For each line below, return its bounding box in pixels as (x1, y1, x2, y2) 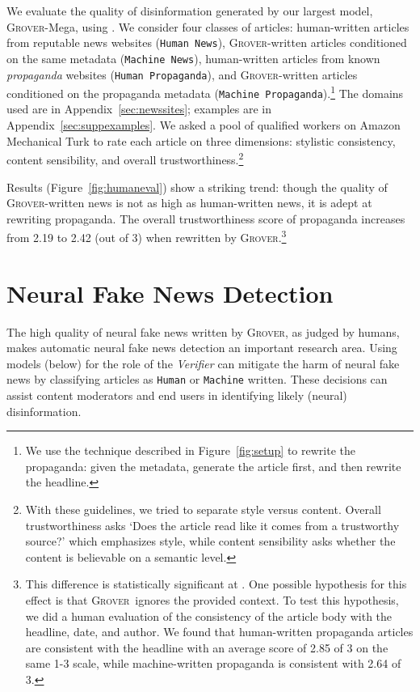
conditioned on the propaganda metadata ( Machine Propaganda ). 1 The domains (6, 83, 404, 101)
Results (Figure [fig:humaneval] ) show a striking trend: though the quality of (6, 178, 388, 195)
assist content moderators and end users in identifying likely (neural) (6, 387, 347, 404)
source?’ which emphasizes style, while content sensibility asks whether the (25, 533, 396, 550)
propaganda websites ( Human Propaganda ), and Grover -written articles (6, 66, 358, 83)
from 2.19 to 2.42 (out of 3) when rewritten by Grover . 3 (6, 227, 287, 245)
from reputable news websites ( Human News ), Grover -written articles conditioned (6, 34, 407, 51)
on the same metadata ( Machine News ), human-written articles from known (6, 49, 380, 66)
